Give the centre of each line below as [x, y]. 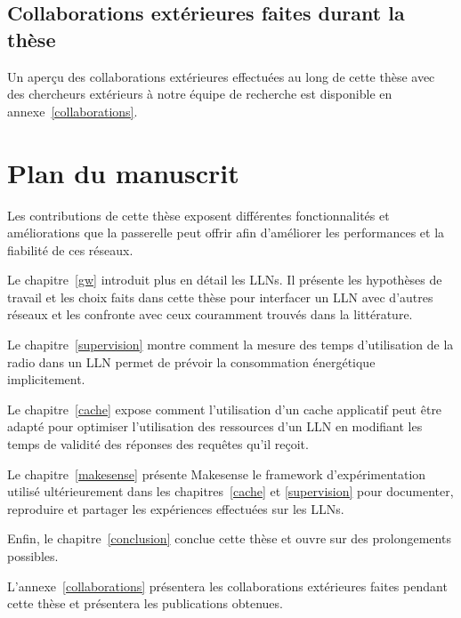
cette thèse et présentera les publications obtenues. [145, 603]
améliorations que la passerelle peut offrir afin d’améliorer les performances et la [226, 233]
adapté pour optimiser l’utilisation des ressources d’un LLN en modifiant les [215, 426]
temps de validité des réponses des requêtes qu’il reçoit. [158, 444]
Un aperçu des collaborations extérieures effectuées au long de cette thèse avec [221, 76]
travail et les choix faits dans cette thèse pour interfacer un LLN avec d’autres [220, 297]
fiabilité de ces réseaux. [70, 249]
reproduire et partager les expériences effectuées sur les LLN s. [176, 508]
